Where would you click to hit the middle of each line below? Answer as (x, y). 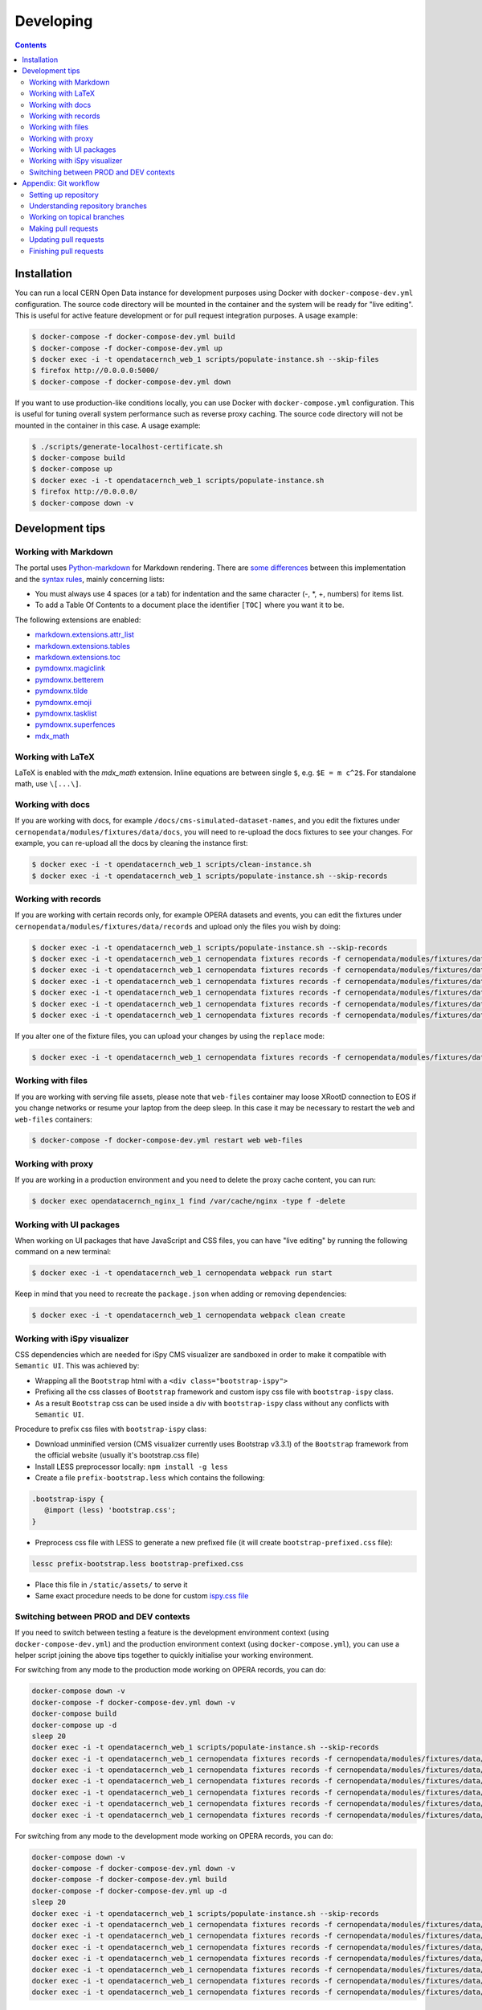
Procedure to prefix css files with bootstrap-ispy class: (111, 1429)
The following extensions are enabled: (78, 620)
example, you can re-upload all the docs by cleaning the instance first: (131, 843)
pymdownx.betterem (69, 679)
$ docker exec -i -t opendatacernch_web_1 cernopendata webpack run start (182, 1273)
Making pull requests (64, 228)
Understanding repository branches (88, 206)
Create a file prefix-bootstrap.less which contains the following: (150, 1477)
